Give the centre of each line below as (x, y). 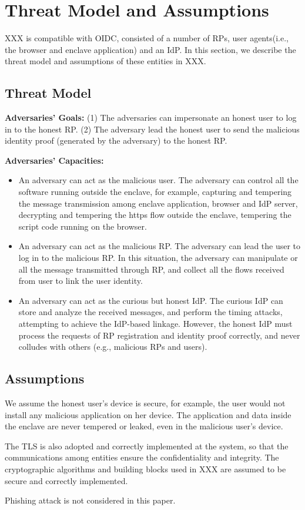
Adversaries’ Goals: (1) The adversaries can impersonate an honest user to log (151, 117)
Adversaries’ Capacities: (54, 160)
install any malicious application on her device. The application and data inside (148, 414)
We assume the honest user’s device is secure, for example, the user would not (145, 403)
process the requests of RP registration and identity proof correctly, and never (159, 335)
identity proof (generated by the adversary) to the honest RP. (116, 140)
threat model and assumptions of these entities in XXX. (105, 61)
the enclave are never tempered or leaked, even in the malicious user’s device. (144, 426)
